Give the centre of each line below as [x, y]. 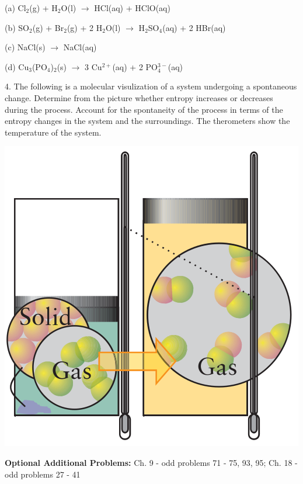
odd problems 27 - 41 [43, 474]
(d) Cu [17, 66]
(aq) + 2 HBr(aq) [194, 27]
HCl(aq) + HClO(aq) [132, 8]
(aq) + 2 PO [135, 66]
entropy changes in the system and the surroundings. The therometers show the [147, 121]
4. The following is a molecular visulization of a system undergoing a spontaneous [151, 86]
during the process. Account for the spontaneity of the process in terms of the [144, 109]
